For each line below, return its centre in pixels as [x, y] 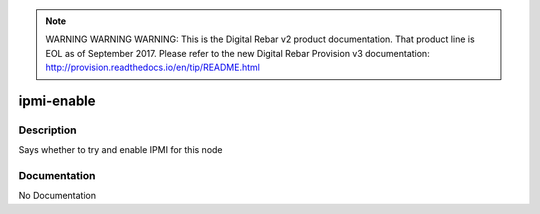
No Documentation [57, 196]
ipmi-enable [57, 100]
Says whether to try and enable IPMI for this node [121, 150]
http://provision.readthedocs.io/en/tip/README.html [152, 67]
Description [47, 130]
